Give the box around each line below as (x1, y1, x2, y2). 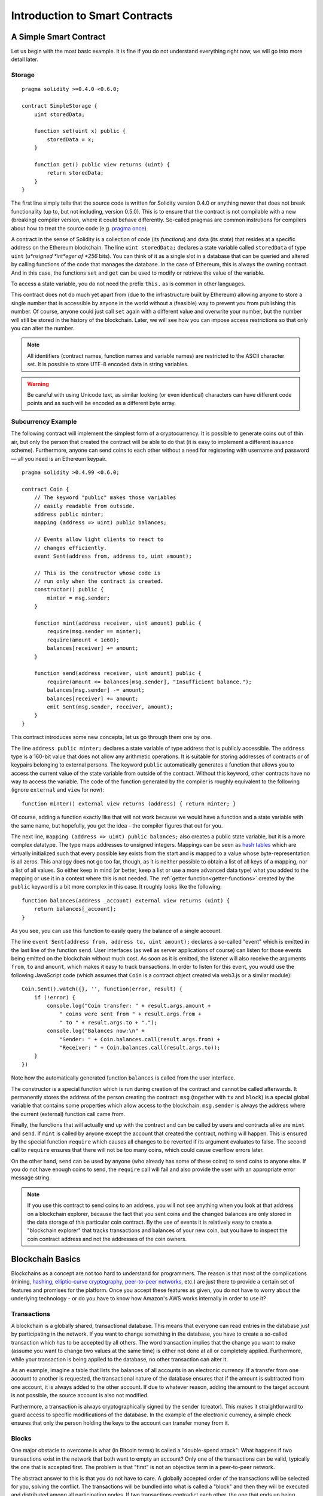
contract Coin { (22, 485, 69, 492)
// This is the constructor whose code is (33, 569, 161, 576)
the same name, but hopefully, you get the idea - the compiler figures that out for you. (11, 822, 223, 829)
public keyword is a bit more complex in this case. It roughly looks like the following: (11, 883, 222, 890)
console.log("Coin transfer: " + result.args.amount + (47, 1002, 211, 1010)
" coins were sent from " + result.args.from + (59, 1011, 202, 1017)
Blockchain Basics (11, 1254, 81, 1264)
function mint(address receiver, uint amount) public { (33, 620, 202, 627)
